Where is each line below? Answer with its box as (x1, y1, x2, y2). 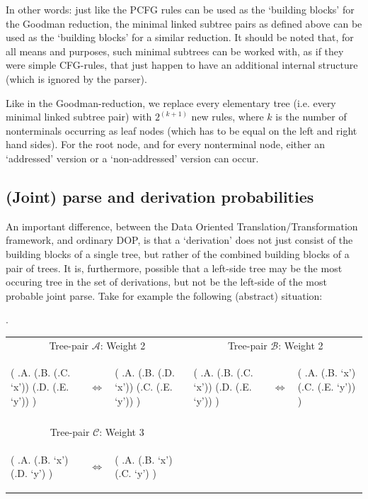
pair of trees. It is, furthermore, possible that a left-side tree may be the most (6, 260, 343, 275)
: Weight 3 (99, 424, 144, 439)
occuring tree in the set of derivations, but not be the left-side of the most (6, 274, 327, 289)
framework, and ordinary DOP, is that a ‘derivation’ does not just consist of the (6, 232, 353, 247)
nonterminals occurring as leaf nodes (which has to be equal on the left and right (6, 123, 357, 138)
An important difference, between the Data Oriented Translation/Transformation (6, 218, 358, 233)
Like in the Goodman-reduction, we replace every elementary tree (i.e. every (6, 95, 336, 110)
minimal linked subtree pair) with (6, 109, 152, 124)
